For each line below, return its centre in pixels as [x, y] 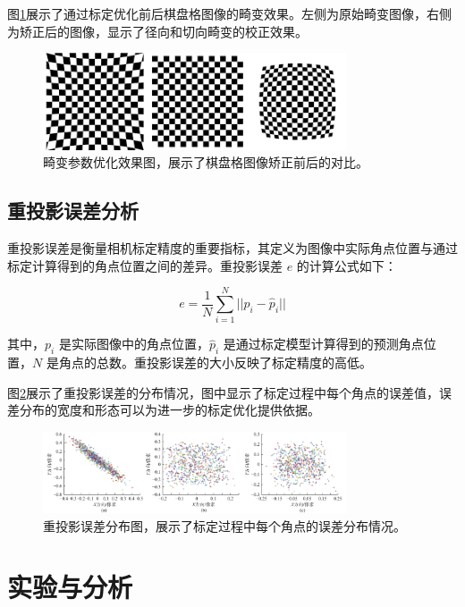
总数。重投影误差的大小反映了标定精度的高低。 [234, 363]
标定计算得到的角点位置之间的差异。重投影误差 [145, 265]
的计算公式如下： [347, 265]
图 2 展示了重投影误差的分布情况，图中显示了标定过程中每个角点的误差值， [223, 392]
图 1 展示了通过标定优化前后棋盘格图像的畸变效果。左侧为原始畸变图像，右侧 [229, 13]
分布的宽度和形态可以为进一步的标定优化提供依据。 [169, 410]
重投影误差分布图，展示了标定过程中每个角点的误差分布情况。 [224, 525]
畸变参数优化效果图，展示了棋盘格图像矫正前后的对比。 [206, 162]
